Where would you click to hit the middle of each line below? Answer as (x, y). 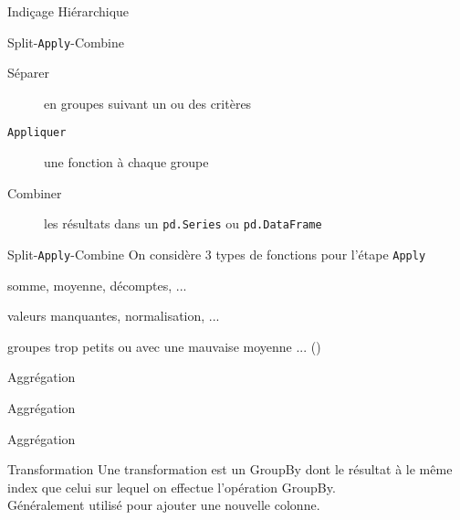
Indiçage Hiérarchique (68, 11)
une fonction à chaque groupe (126, 162)
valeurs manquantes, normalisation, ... (114, 316)
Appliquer (37, 133)
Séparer (28, 73)
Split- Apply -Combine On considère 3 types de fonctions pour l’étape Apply (217, 254)
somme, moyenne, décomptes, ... (97, 285)
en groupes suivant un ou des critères (148, 103)
